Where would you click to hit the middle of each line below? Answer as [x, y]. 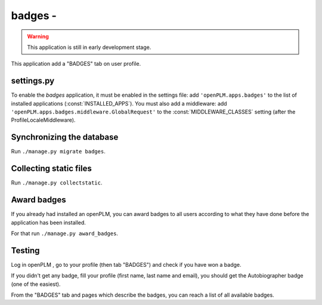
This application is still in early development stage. [89, 47]
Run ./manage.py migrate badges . [58, 152]
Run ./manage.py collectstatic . [57, 183]
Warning [38, 36]
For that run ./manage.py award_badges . [65, 233]
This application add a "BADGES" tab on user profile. [76, 64]
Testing [25, 250]
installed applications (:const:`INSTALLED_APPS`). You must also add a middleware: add [119, 103]
